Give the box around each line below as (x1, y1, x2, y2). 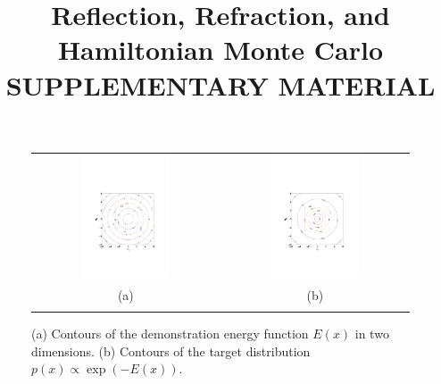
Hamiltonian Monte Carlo (57, 31, 384, 68)
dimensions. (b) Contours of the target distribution (31, 341, 311, 360)
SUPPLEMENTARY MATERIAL (5, 66, 436, 103)
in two (354, 324, 389, 343)
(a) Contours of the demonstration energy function (31, 324, 309, 343)
